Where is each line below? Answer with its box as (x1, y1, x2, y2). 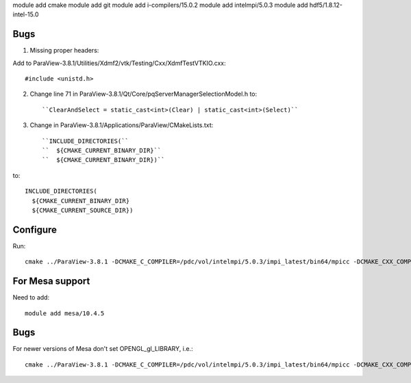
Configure (12, 224, 58, 235)
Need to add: (12, 293, 50, 302)
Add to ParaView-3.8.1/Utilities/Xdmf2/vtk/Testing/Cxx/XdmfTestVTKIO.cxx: (12, 59, 226, 67)
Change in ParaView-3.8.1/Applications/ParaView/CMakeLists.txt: (29, 121, 214, 129)
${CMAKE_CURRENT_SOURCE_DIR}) (32, 206, 134, 214)
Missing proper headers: (29, 47, 99, 55)
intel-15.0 (12, 10, 39, 18)
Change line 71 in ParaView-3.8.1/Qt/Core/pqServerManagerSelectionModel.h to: (29, 90, 258, 98)
